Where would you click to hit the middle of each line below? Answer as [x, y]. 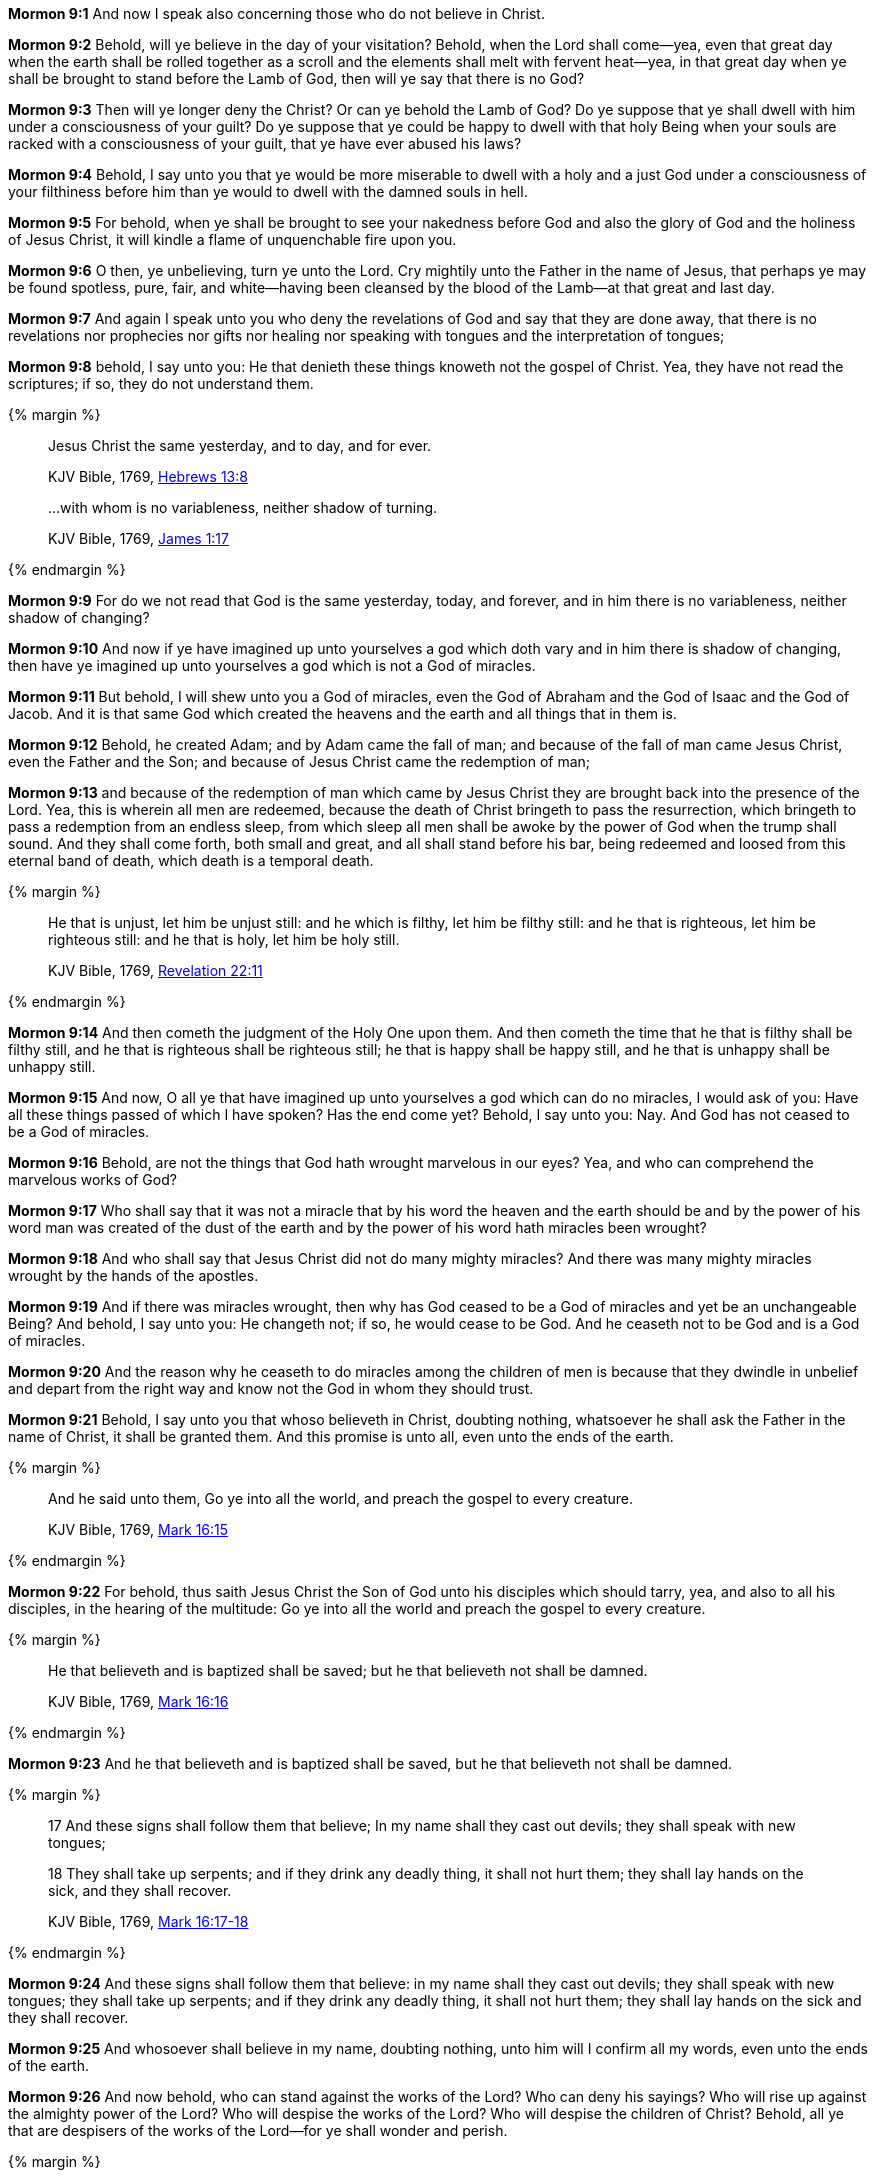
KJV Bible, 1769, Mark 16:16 [138, 1701]
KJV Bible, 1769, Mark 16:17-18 [148, 1921]
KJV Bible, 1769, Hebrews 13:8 [148, 476]
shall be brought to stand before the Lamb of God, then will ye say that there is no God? [296, 78]
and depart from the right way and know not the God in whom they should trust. [271, 1388]
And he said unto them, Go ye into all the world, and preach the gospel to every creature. [341, 1498]
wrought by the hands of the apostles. [133, 1275]
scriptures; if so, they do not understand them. [161, 383]
